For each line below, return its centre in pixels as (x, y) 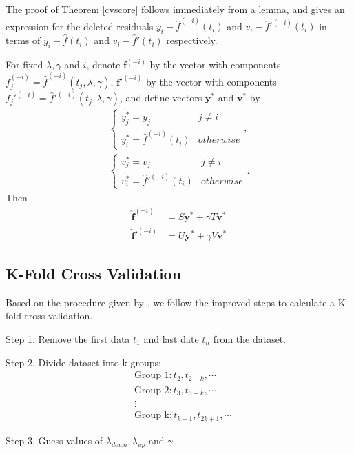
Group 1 (152, 376)
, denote (103, 65)
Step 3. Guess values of (54, 440)
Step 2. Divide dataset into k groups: (83, 362)
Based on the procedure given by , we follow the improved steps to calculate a (170, 302)
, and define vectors (161, 98)
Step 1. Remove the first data (68, 339)
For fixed (24, 65)
